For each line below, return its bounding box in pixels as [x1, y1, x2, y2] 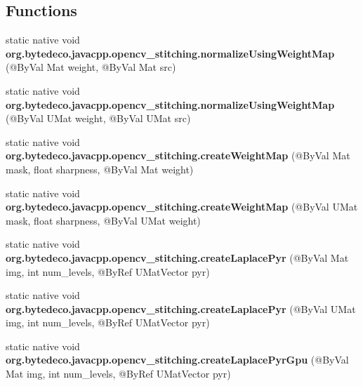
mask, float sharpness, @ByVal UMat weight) [6, 213, 201, 227]
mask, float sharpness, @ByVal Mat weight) [6, 161, 194, 176]
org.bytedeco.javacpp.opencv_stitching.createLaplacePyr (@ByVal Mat [6, 250, 349, 265]
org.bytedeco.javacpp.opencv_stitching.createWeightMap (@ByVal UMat [6, 199, 358, 214]
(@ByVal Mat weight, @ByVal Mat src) [6, 60, 176, 74]
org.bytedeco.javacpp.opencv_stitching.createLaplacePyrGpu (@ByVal [6, 352, 349, 367]
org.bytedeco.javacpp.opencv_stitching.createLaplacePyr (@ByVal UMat [6, 301, 356, 316]
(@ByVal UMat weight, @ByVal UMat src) [6, 111, 191, 126]
